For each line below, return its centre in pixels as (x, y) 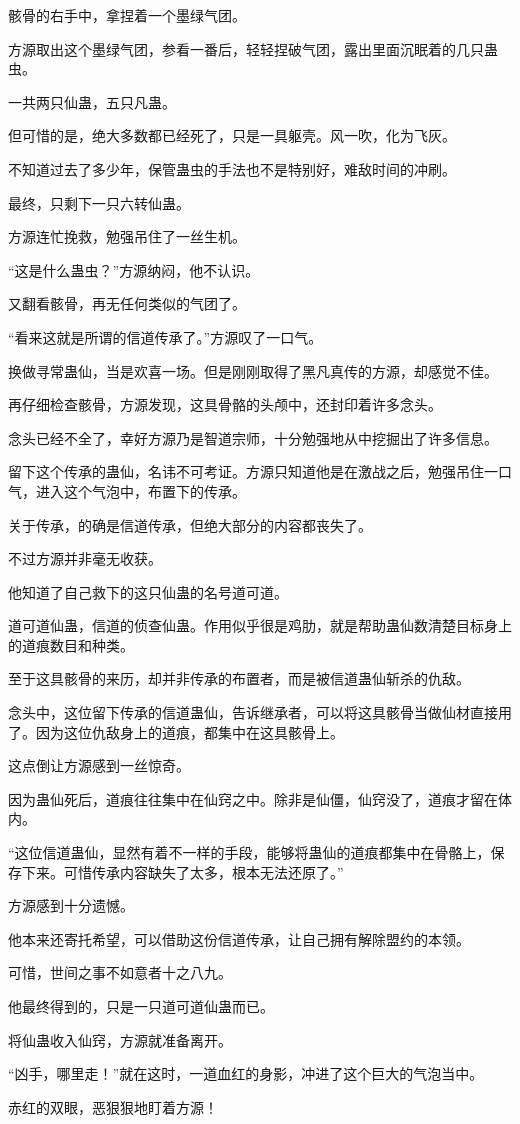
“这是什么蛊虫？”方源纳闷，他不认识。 (134, 269)
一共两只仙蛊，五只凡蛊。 (92, 101)
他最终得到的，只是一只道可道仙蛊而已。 (141, 1006)
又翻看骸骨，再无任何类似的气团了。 (127, 303)
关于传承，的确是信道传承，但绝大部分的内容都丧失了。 (190, 524)
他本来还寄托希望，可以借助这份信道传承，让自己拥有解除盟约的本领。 (239, 938)
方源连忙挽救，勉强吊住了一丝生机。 (127, 236)
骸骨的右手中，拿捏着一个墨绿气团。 (127, 15)
